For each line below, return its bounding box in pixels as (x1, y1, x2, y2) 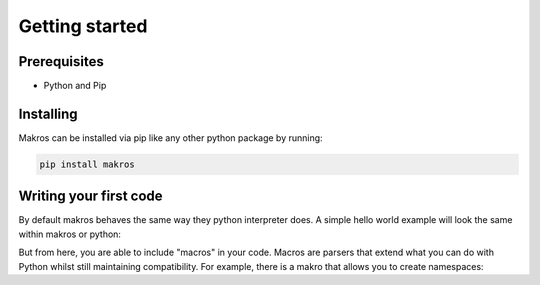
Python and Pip (43, 80, 107, 92)
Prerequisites (18, 53, 104, 70)
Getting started (18, 15, 148, 37)
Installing (18, 105, 79, 122)
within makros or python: (18, 228, 122, 240)
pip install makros (39, 158, 135, 170)
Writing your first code (18, 188, 164, 205)
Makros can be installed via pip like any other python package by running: (18, 131, 324, 144)
